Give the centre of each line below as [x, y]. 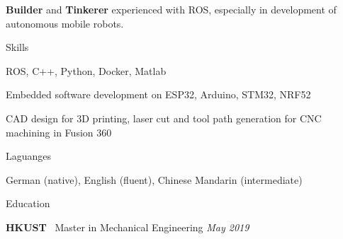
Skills [17, 47]
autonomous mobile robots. [65, 23]
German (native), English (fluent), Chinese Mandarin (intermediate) [154, 179]
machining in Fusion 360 [59, 132]
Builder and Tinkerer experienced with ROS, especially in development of [171, 9]
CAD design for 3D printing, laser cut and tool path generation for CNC [164, 118]
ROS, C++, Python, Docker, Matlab [86, 70]
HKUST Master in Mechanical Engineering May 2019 [128, 227]
